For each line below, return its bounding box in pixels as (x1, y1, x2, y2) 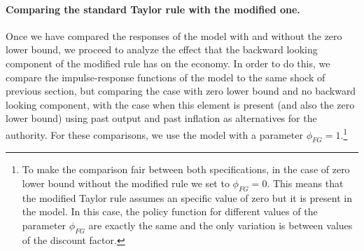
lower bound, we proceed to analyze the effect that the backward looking (6, 42, 318, 57)
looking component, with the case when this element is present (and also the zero (6, 97, 355, 111)
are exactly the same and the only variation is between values (88, 217, 353, 232)
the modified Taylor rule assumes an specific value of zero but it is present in (22, 190, 352, 205)
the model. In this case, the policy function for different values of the (22, 204, 318, 219)
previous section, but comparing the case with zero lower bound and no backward (6, 83, 356, 98)
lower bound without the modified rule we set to (22, 176, 230, 190)
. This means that (267, 176, 344, 190)
